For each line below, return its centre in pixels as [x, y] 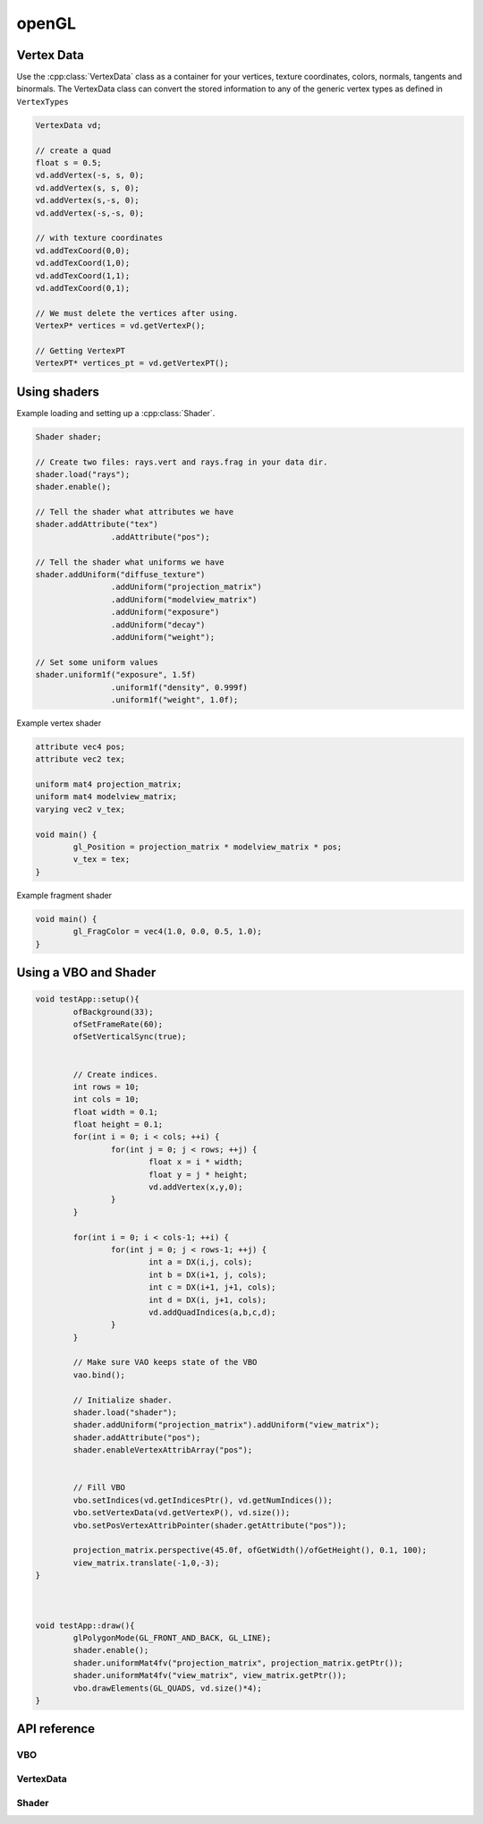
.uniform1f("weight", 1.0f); [174, 699]
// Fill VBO [99, 1487]
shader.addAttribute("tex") [97, 524]
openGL [46, 23]
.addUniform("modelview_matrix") [184, 599]
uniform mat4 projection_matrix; [109, 784]
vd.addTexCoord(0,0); [83, 250]
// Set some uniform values [97, 662]
